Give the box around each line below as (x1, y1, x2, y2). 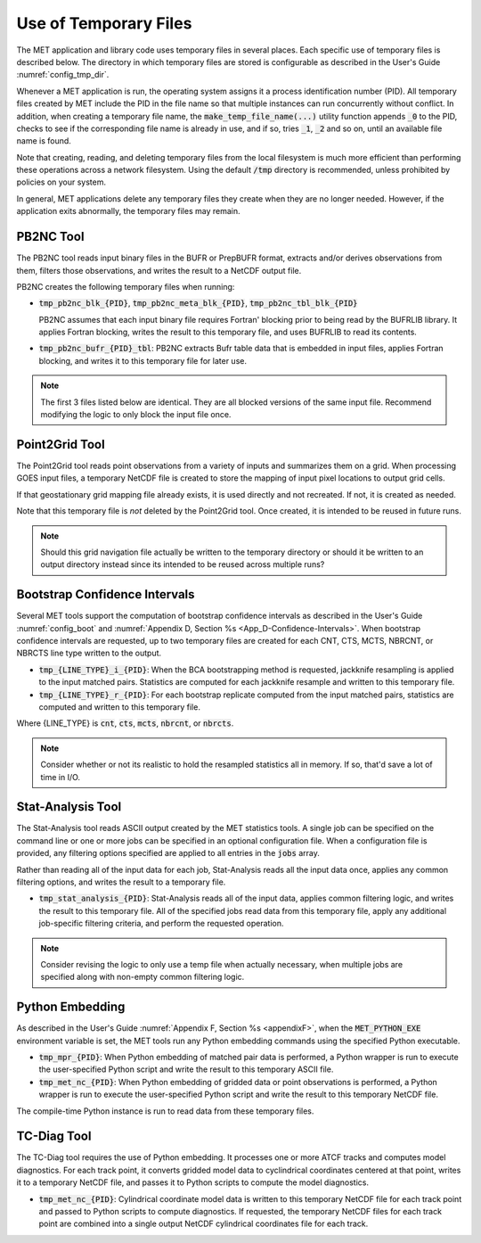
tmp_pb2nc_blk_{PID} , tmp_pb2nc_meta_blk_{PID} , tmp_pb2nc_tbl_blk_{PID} (38, 298, 358, 309)
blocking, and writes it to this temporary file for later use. (38, 355, 247, 366)
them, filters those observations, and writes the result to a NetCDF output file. (16, 265, 302, 276)
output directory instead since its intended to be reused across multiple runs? (40, 559, 325, 570)
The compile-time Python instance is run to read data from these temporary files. (16, 1106, 314, 1116)
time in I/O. (40, 771, 80, 782)
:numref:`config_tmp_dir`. (16, 70, 110, 80)
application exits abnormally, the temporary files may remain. (16, 206, 240, 217)
